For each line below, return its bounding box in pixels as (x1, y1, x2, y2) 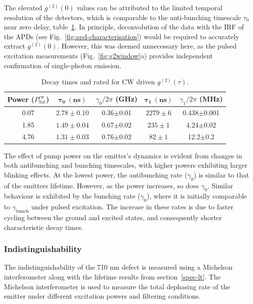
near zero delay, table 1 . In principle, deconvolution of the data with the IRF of (4, 22, 244, 32)
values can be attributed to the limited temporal (76, 2, 223, 12)
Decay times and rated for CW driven (41, 76, 155, 87)
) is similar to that (193, 169, 249, 179)
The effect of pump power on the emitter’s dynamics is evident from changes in (4, 150, 242, 160)
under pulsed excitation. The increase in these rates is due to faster (31, 202, 233, 212)
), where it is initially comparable (147, 191, 247, 201)
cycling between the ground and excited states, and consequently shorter (4, 212, 222, 222)
